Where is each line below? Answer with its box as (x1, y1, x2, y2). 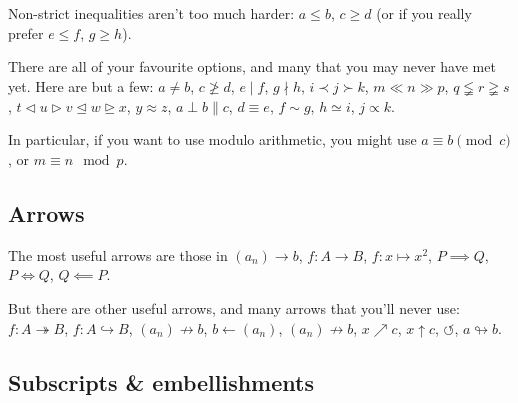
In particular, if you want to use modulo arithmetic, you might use (8, 129, 417, 150)
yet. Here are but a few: (8, 75, 154, 96)
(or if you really (376, 3, 472, 23)
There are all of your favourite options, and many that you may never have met (8, 56, 496, 77)
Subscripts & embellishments (8, 366, 314, 397)
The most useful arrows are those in (8, 244, 228, 265)
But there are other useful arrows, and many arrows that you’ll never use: (8, 297, 460, 318)
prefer (8, 22, 44, 43)
